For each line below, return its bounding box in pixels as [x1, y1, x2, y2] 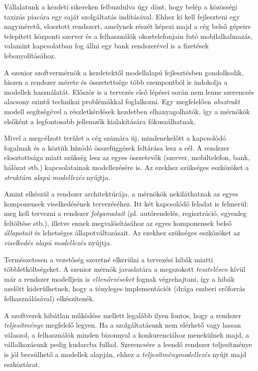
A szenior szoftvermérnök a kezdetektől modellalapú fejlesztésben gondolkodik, [4, 67, 244, 77]
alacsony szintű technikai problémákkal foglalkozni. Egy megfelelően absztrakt [4, 96, 240, 107]
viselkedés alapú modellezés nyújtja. [4, 237, 112, 248]
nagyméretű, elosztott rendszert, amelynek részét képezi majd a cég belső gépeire [4, 21, 251, 31]
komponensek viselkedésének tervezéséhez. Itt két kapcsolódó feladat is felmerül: [4, 198, 249, 208]
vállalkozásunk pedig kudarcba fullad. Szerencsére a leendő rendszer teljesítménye [4, 339, 252, 350]
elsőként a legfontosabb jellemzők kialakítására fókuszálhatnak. [4, 116, 196, 126]
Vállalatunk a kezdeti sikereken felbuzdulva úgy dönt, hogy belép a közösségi [4, 1, 238, 11]
